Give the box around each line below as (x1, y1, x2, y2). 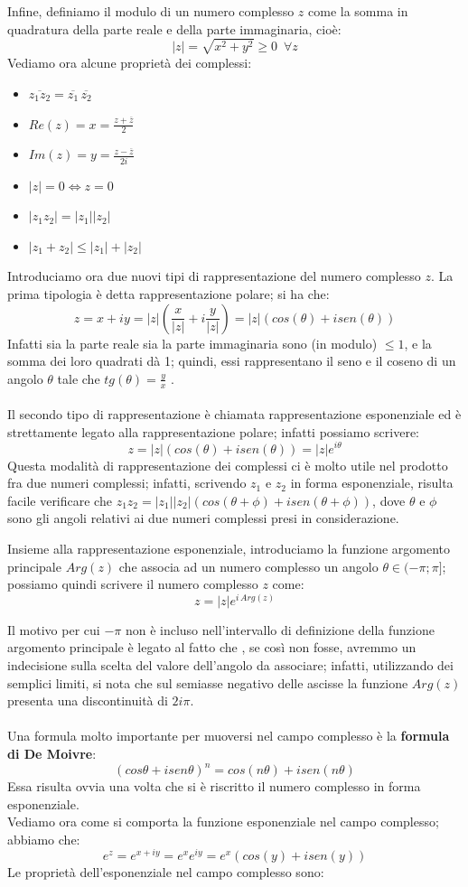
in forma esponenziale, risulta (290, 473, 454, 492)
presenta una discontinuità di (7, 691, 168, 710)
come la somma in (308, 2, 408, 20)
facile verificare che (7, 490, 112, 509)
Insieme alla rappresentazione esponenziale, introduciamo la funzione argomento (7, 538, 450, 557)
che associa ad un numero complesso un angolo (118, 556, 379, 575)
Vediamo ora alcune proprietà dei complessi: (7, 53, 252, 72)
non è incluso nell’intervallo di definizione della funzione (125, 620, 435, 639)
